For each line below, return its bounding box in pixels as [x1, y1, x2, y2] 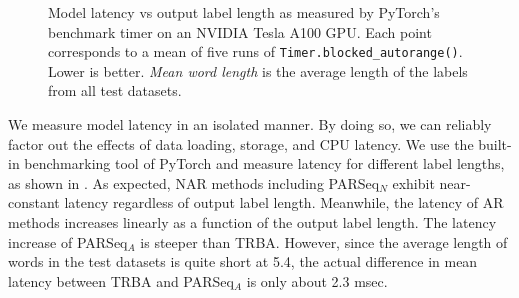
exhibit [392, 172, 435, 193]
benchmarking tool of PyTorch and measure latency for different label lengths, [24, 153, 505, 174]
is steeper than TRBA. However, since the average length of [140, 231, 508, 252]
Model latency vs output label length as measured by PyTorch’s [48, 2, 440, 22]
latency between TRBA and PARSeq [8, 270, 234, 291]
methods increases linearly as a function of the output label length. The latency [8, 212, 497, 232]
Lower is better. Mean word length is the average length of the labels [48, 60, 468, 81]
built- [478, 133, 512, 154]
